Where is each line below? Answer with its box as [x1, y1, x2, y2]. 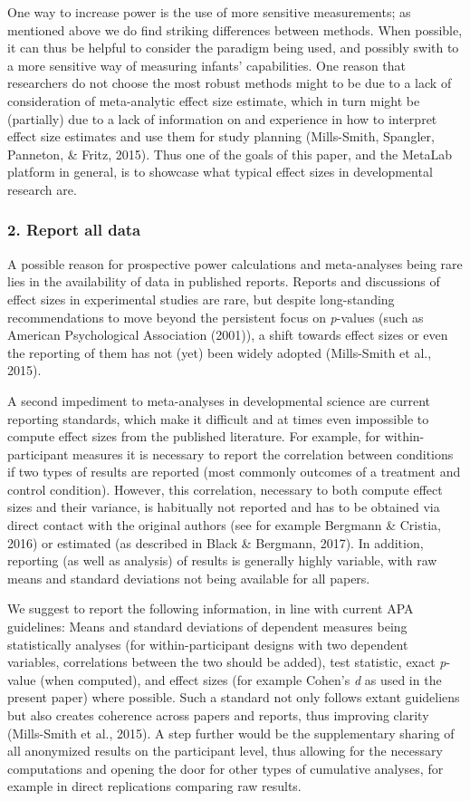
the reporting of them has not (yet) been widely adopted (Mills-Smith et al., [7, 343, 432, 362]
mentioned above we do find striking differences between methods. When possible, [7, 20, 463, 39]
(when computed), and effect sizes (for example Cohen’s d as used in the [40, 670, 442, 689]
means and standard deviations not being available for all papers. [7, 568, 370, 587]
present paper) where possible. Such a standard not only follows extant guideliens [7, 688, 460, 707]
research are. [7, 179, 77, 198]
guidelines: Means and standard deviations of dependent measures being [7, 617, 408, 636]
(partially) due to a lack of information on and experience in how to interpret [7, 109, 437, 128]
